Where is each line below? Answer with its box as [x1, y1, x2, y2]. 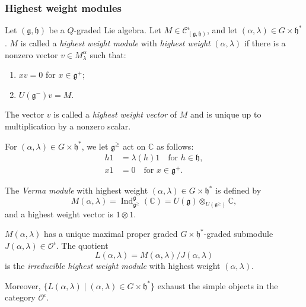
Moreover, [5, 279, 41, 292]
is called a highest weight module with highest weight [20, 36, 211, 49]
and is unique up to [190, 108, 262, 121]
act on [123, 140, 146, 152]
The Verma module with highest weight [5, 184, 148, 197]
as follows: [156, 140, 194, 152]
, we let [81, 140, 109, 152]
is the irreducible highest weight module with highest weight [5, 259, 221, 272]
